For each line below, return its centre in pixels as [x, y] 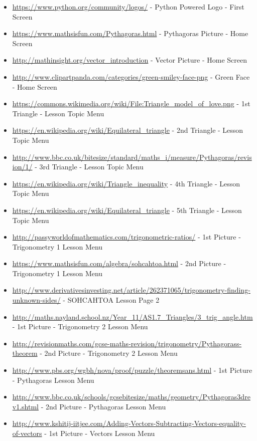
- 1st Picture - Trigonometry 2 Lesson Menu [80, 326]
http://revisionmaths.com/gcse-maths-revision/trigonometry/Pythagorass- [127, 343]
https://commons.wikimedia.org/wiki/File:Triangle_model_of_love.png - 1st [131, 103]
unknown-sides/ [36, 300]
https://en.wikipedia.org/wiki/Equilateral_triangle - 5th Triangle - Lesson [127, 210]
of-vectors [27, 433]
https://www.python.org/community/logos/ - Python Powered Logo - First [128, 7]
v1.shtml [25, 406]
